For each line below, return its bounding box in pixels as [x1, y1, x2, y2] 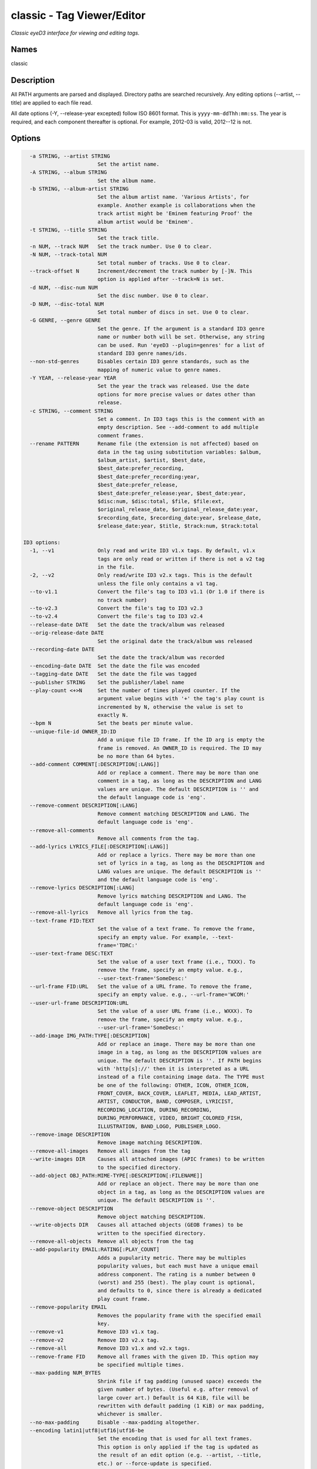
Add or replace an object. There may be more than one [97, 1180, 259, 1187]
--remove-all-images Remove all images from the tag [29, 1148, 191, 1154]
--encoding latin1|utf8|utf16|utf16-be [29, 1427, 144, 1434]
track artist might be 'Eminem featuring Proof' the [97, 210, 252, 217]
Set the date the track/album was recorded [97, 654, 225, 661]
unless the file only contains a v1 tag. [97, 580, 218, 587]
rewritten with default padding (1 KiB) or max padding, [97, 1402, 265, 1409]
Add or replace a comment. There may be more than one [97, 769, 259, 776]
